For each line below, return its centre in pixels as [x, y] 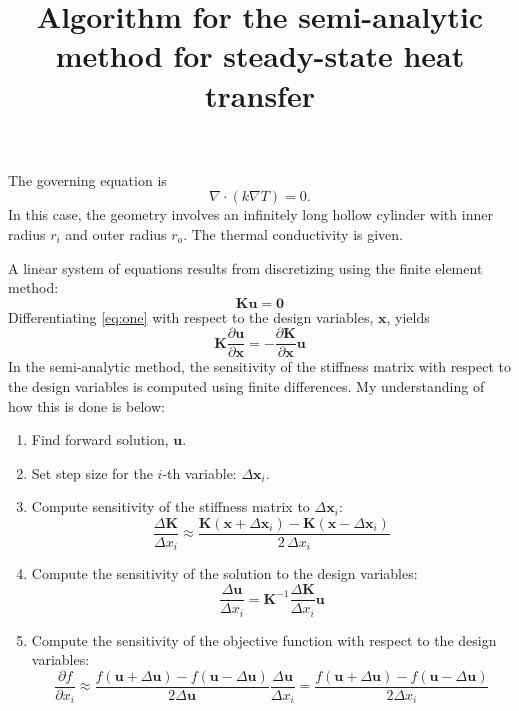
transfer [260, 94]
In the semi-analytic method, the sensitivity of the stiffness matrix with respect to [260, 366]
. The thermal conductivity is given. [293, 233]
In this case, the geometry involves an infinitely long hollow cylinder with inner [250, 214]
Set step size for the [92, 472]
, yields [408, 316]
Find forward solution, [100, 439]
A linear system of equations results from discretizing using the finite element [245, 267]
